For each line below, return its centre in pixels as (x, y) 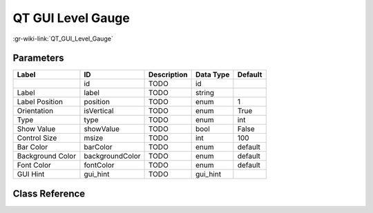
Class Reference (49, 193)
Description (168, 74)
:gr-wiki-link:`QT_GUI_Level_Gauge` (63, 39)
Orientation (35, 111)
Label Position (40, 102)
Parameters (38, 58)
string (204, 93)
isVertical (99, 111)
